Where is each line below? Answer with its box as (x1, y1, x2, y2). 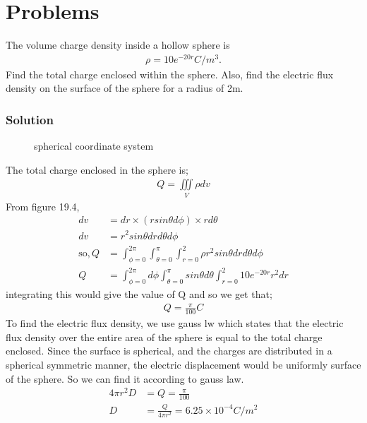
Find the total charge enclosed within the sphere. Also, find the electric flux (6, 66, 334, 81)
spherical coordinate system (34, 138, 154, 153)
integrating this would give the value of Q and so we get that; (6, 287, 272, 302)
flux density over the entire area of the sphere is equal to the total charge (6, 329, 323, 344)
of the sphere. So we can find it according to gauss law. (6, 371, 244, 386)
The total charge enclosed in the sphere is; (6, 162, 188, 177)
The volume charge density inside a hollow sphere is (6, 37, 230, 52)
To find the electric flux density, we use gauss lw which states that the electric (6, 316, 344, 330)
